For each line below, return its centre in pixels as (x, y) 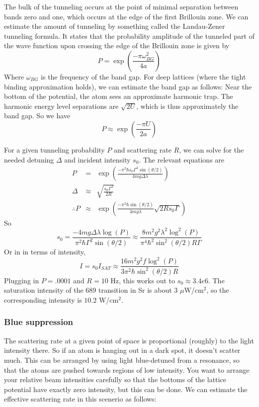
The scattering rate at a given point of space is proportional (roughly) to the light (129, 340)
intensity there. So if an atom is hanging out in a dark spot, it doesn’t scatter (122, 350)
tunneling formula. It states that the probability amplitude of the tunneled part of (129, 36)
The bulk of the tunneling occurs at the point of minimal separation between (121, 6)
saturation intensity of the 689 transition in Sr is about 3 (91, 290)
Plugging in (22, 280)
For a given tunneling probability (54, 149)
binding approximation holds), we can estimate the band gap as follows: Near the (128, 86)
